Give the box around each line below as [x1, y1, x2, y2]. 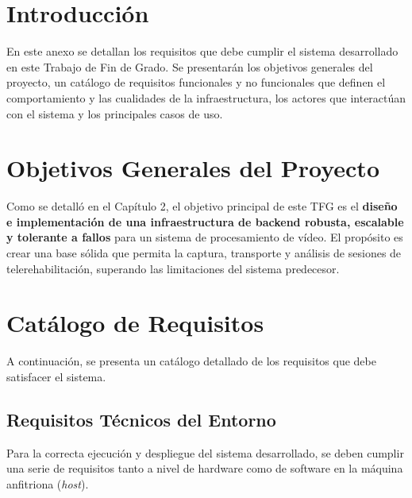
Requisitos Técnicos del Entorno [6, 407, 276, 431]
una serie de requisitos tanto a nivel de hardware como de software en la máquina [6, 460, 403, 477]
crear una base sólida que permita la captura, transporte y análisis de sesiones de [6, 245, 402, 261]
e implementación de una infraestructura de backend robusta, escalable [6, 213, 404, 230]
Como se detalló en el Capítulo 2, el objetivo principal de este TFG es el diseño [6, 198, 398, 214]
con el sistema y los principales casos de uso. [6, 105, 223, 122]
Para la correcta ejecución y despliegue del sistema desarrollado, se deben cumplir [6, 444, 404, 461]
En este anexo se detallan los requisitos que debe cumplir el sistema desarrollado [6, 43, 399, 60]
